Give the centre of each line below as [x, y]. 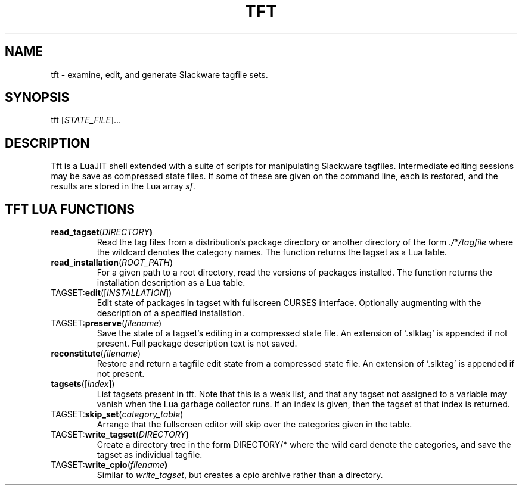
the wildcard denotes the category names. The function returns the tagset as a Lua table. [272, 252]
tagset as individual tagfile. [150, 455]
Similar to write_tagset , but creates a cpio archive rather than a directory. [240, 475]
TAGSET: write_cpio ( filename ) [109, 465]
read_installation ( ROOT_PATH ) [112, 263]
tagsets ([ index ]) [83, 384]
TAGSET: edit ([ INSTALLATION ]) [111, 293]
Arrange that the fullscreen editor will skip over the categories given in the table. [254, 425]
